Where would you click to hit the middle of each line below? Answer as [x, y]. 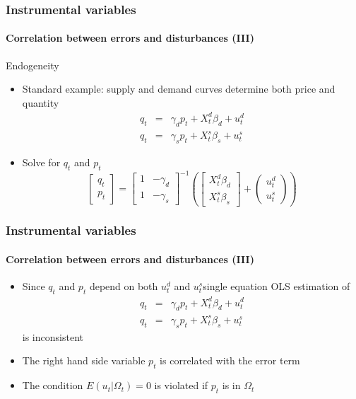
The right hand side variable [84, 360]
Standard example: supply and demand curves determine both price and [179, 89]
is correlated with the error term [230, 360]
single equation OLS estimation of [277, 286]
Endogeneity [32, 65]
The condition [53, 385]
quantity [41, 102]
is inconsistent [53, 336]
